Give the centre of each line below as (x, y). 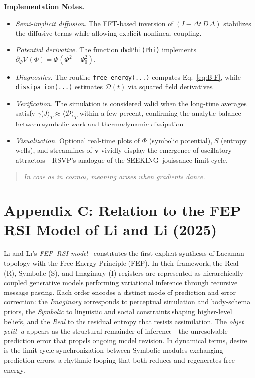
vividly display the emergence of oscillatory (166, 150)
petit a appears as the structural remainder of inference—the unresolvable (116, 331)
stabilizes (237, 23)
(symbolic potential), (181, 140)
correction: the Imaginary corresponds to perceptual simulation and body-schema (127, 302)
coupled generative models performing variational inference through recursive (121, 282)
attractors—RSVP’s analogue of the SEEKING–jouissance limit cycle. (122, 159)
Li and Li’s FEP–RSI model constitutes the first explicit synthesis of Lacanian (124, 253)
